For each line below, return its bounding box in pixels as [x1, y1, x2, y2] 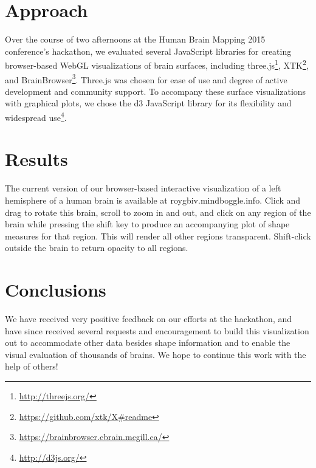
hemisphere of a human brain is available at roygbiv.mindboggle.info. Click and [5, 193, 301, 206]
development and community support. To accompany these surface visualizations [5, 84, 306, 97]
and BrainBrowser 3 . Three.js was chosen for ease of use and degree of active [5, 71, 287, 86]
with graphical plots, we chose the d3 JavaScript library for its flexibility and [5, 97, 292, 109]
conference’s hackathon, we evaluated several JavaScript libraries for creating [5, 44, 292, 57]
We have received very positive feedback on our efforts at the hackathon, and [5, 312, 292, 325]
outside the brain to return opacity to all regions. [5, 241, 188, 254]
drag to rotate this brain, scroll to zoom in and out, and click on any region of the [5, 205, 311, 218]
